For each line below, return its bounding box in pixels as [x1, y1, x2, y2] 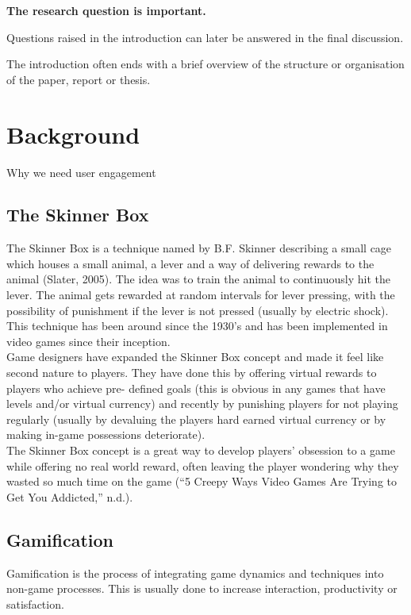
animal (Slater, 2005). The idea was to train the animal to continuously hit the [6, 271, 391, 287]
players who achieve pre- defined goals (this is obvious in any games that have [6, 379, 386, 396]
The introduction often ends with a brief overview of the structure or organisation [6, 56, 405, 72]
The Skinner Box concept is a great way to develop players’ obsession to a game [6, 442, 395, 459]
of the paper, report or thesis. [6, 71, 151, 87]
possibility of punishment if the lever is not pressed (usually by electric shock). [6, 302, 389, 318]
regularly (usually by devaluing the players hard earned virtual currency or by [6, 410, 386, 427]
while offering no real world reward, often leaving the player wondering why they [6, 457, 399, 474]
